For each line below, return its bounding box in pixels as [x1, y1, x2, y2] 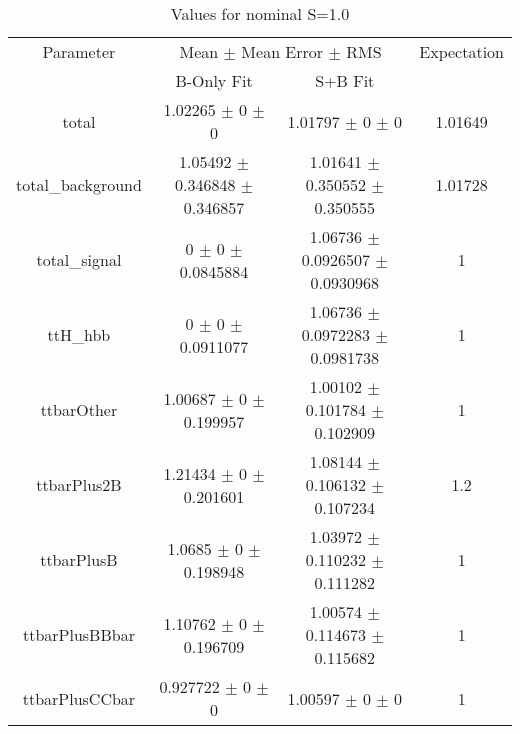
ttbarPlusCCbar [22, 686, 136, 710]
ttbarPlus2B [36, 473, 122, 496]
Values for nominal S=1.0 [170, 2, 350, 25]
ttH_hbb [47, 323, 111, 346]
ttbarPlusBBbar [22, 623, 135, 646]
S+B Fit [315, 69, 375, 92]
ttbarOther [40, 398, 118, 421]
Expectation [419, 40, 504, 63]
